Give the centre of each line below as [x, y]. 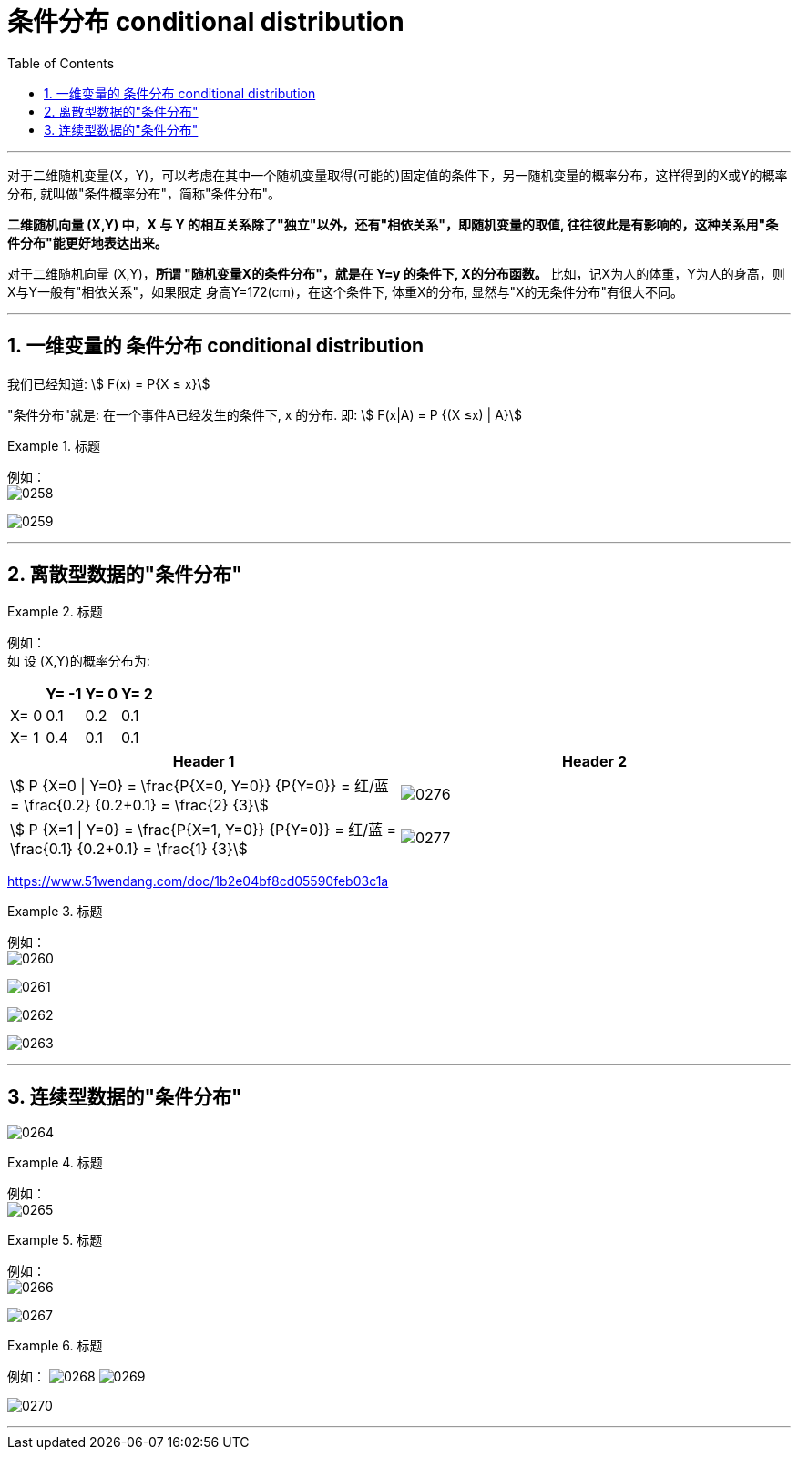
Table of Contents [61, 63]
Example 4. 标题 [55, 1163]
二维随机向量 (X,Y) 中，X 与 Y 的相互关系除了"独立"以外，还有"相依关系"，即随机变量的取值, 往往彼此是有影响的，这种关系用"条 [393, 224]
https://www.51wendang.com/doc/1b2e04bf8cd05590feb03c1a [198, 881]
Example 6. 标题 [55, 1346]
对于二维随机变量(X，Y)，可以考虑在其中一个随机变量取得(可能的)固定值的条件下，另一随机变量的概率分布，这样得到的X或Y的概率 [398, 175]
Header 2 [594, 762]
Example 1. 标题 [54, 445]
